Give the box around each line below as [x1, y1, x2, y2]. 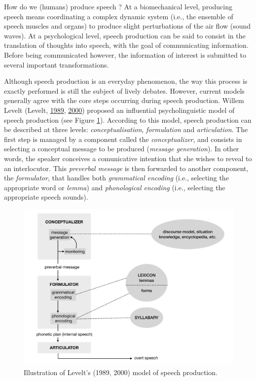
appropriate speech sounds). [4, 192, 88, 202]
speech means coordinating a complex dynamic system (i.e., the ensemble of [4, 11, 233, 21]
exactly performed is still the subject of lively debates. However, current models [4, 85, 245, 96]
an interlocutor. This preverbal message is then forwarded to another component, [4, 163, 249, 173]
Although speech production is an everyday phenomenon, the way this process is [4, 76, 248, 86]
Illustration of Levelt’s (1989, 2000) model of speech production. [24, 367, 218, 378]
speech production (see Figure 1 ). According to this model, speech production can [4, 114, 252, 125]
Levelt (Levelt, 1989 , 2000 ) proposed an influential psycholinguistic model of [4, 104, 235, 115]
